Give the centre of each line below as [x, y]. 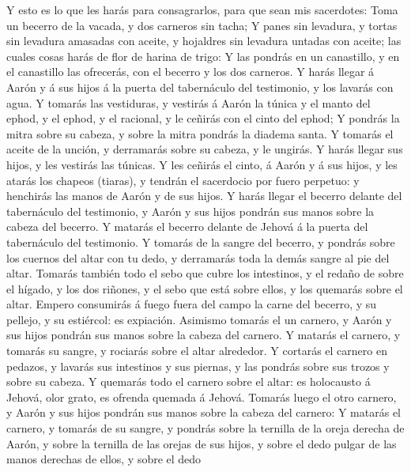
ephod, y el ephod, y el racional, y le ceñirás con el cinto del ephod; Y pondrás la [203, 118]
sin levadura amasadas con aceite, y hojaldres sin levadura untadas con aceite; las [204, 41]
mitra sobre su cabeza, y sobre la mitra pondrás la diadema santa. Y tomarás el [200, 133]
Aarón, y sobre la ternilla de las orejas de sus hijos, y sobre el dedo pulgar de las [202, 443]
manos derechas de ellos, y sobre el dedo [104, 459]
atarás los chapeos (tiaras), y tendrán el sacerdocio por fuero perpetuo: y [183, 180]
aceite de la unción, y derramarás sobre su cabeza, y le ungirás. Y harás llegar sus [205, 149]
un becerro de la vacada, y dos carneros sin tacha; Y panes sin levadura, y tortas [202, 25]
